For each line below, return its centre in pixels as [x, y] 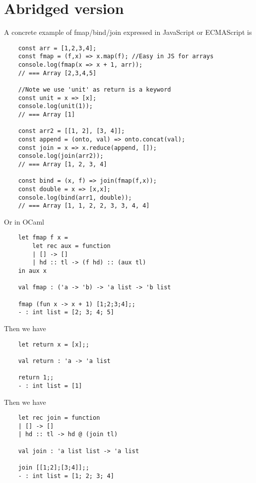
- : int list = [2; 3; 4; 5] [66, 312]
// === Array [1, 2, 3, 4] [63, 164]
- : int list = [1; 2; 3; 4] [66, 476]
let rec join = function [59, 418]
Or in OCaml [24, 221]
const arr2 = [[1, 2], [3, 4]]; [71, 131]
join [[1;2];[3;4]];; [54, 468]
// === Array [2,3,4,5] [57, 73]
